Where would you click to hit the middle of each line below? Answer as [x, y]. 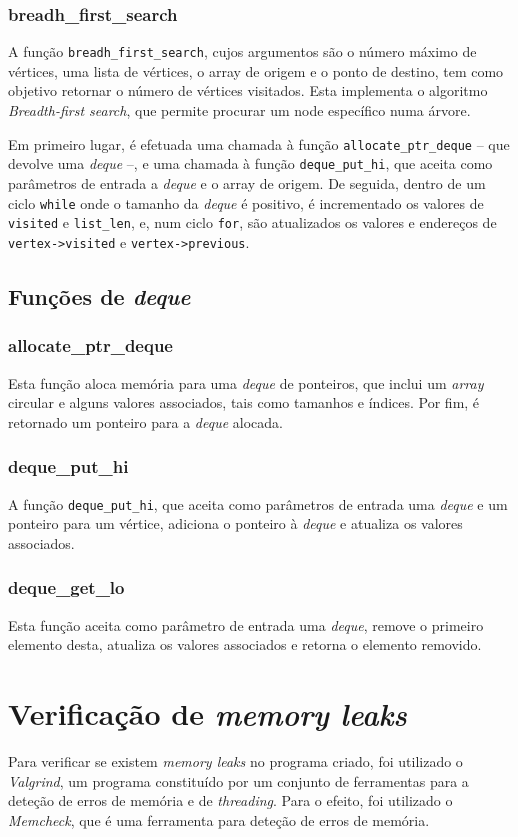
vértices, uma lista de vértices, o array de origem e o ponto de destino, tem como [256, 70]
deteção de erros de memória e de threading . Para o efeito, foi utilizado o [230, 800]
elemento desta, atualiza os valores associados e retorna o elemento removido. [245, 644]
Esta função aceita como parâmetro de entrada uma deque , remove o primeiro [246, 624]
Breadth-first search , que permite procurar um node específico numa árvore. [239, 110]
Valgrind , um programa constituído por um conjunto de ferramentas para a [238, 780]
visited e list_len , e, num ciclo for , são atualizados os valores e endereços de [252, 222]
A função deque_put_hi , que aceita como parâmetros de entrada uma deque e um [258, 503]
